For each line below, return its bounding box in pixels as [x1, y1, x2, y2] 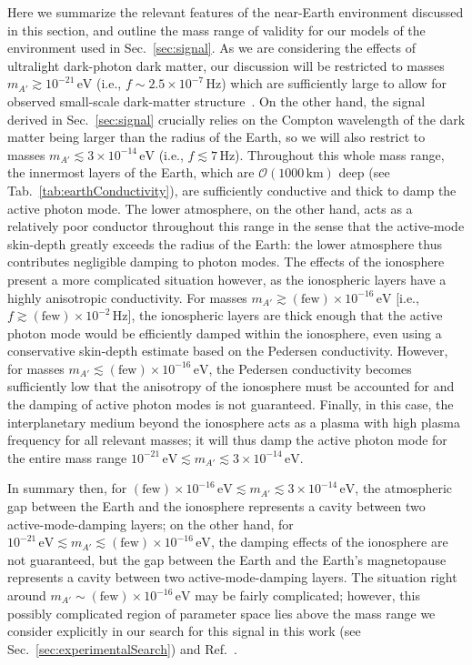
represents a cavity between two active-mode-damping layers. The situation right [7, 568, 457, 587]
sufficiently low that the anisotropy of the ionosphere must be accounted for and [7, 377, 455, 396]
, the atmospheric [355, 479, 452, 498]
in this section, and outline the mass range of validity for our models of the [7, 20, 426, 39]
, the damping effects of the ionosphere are [210, 532, 448, 551]
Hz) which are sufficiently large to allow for [206, 74, 447, 93]
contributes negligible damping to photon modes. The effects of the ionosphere [7, 252, 445, 271]
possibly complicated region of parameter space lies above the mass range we [7, 603, 436, 622]
